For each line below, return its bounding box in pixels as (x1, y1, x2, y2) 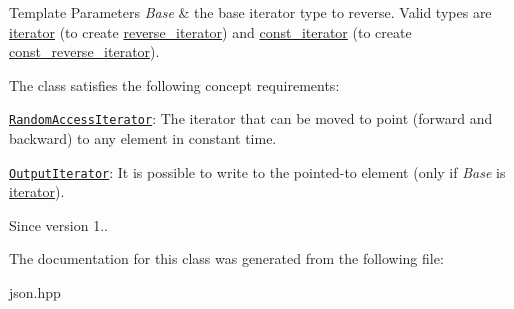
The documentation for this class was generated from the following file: (9, 248, 444, 269)
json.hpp (9, 282, 61, 303)
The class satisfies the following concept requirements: (9, 74, 340, 95)
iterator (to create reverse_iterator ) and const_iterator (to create (9, 21, 412, 42)
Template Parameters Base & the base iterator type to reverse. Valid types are (9, 2, 492, 22)
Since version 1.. (9, 214, 108, 235)
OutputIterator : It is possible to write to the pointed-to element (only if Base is (9, 161, 506, 182)
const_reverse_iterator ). (9, 41, 160, 62)
